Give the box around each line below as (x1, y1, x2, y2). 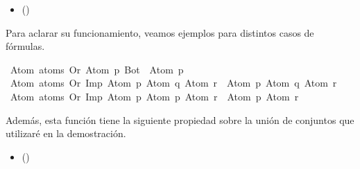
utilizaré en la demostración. (6, 126, 126, 141)
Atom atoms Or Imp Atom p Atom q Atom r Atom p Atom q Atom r (10, 75, 337, 90)
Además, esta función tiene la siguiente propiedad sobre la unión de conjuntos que (6, 112, 354, 127)
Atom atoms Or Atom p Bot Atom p (10, 62, 184, 76)
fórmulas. (6, 39, 45, 53)
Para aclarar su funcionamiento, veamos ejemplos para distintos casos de (6, 25, 314, 39)
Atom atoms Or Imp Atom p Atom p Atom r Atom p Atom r (10, 89, 299, 103)
